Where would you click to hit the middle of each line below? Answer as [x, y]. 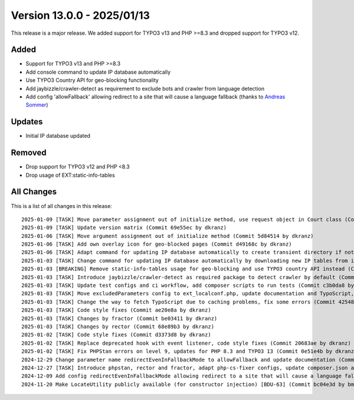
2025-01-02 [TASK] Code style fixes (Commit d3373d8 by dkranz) [117, 335]
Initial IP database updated [58, 136]
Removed [29, 153]
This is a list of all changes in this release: [61, 206]
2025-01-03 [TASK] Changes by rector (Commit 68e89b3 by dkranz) [118, 326]
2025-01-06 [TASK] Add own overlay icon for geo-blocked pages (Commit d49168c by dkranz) [157, 244]
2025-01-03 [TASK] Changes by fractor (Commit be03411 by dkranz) [119, 318]
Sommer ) [37, 105]
